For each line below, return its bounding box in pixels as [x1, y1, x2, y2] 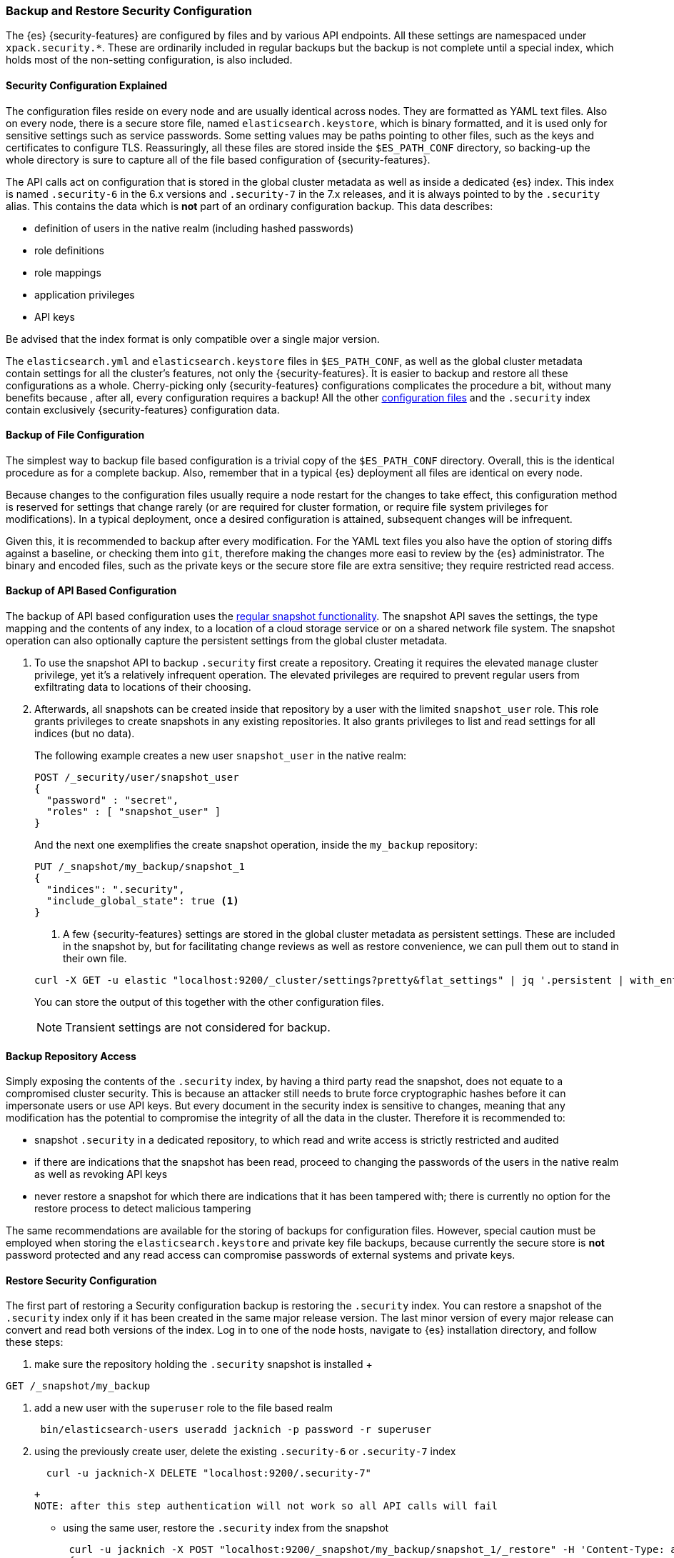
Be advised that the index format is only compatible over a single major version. [6, 332, 380, 345]
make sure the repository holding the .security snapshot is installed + [34, 1358, 373, 1371]
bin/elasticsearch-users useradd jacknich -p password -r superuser [40, 1424, 432, 1436]
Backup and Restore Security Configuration [6, 4, 252, 18]
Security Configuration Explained [6, 79, 168, 91]
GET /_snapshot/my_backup [6, 1380, 151, 1392]
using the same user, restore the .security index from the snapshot [63, 1522, 389, 1534]
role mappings [34, 266, 101, 279]
